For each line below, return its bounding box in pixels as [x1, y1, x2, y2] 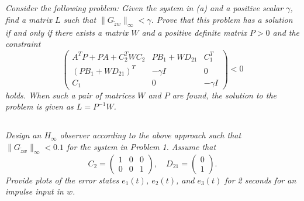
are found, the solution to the [172, 88, 277, 101]
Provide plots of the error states [5, 173, 119, 186]
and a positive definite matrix [141, 26, 247, 38]
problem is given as [5, 100, 74, 113]
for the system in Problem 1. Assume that [67, 140, 216, 152]
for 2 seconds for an [224, 173, 296, 186]
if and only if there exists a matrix [5, 26, 129, 38]
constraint [5, 38, 41, 50]
